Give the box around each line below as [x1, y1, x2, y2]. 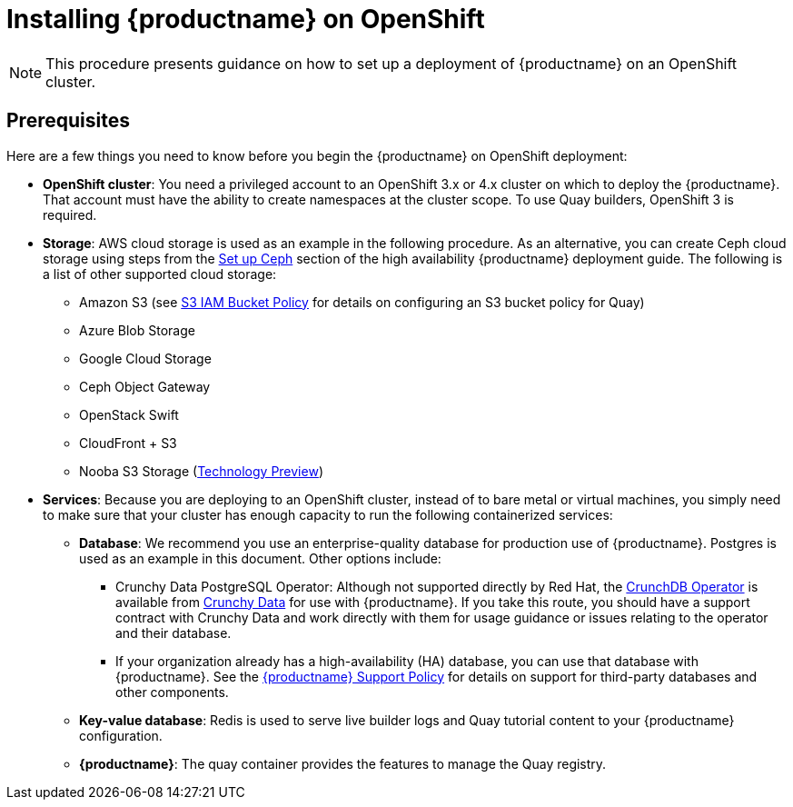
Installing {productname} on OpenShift [6, 4, 485, 35]
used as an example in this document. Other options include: [79, 550, 441, 566]
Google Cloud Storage [79, 350, 212, 366]
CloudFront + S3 [79, 434, 177, 451]
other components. [115, 683, 229, 700]
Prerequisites [6, 109, 130, 133]
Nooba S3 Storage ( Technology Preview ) [79, 463, 323, 479]
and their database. [115, 624, 232, 641]
